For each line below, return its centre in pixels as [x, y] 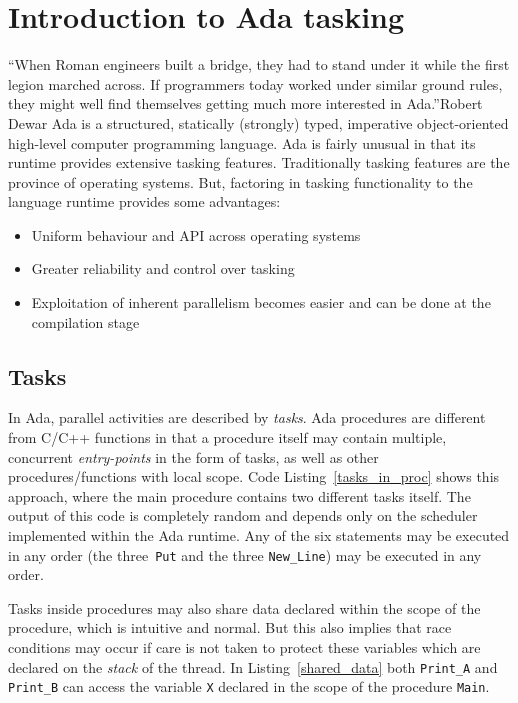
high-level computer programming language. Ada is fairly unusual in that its [242, 142]
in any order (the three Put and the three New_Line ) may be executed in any [245, 554]
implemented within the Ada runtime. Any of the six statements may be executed [259, 535]
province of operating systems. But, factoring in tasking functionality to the [240, 181]
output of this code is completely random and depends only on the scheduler [243, 515]
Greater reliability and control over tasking [163, 268]
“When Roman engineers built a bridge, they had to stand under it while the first [259, 64]
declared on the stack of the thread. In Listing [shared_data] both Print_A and [253, 666]
